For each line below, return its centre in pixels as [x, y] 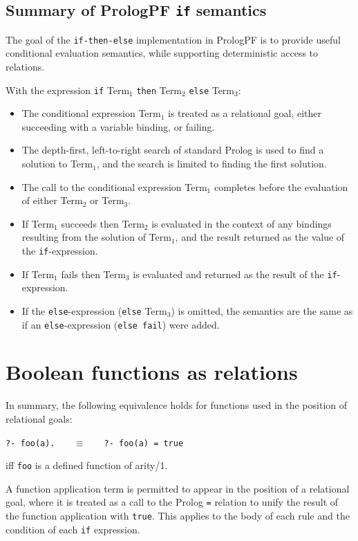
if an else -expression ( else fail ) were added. [121, 324]
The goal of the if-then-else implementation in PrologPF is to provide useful [173, 39]
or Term [107, 200]
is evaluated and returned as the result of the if [235, 274]
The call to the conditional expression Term [114, 186]
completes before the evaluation [281, 186]
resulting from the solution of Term [96, 237]
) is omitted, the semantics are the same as [262, 310]
